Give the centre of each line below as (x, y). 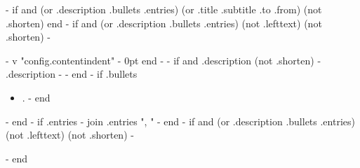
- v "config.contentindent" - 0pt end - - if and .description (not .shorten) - (164, 60)
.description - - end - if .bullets (72, 74)
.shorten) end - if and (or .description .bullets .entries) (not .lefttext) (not (164, 23)
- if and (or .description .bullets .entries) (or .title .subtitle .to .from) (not (164, 9)
